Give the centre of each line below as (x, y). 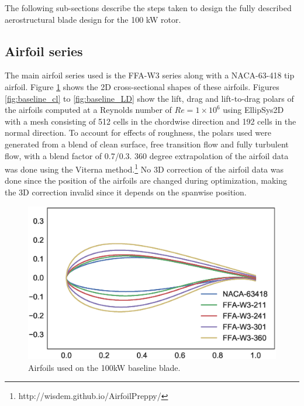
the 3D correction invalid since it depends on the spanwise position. (126, 192)
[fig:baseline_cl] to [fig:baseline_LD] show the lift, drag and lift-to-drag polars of (149, 98)
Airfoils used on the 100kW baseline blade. (104, 367)
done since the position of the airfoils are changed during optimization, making (146, 180)
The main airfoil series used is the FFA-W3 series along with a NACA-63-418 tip (150, 75)
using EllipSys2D (253, 110)
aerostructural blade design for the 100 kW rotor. (93, 19)
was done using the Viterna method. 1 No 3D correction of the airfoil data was (144, 168)
